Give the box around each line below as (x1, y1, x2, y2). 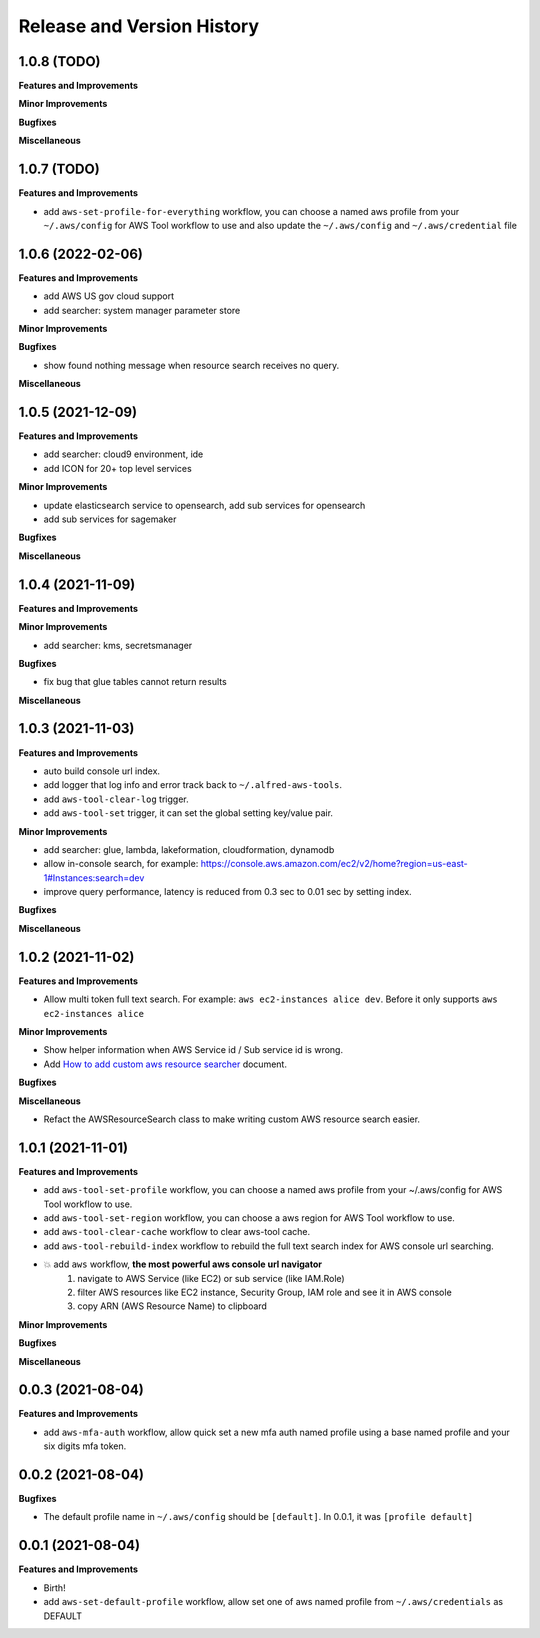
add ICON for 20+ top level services (43, 462, 192, 474)
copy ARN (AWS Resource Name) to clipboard (77, 1300, 267, 1312)
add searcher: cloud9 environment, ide (43, 448, 204, 460)
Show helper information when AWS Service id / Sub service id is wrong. (43, 1044, 344, 1056)
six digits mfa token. (43, 1440, 127, 1452)
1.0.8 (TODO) (18, 53, 101, 70)
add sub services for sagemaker (43, 513, 177, 525)
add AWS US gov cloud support (43, 290, 175, 302)
